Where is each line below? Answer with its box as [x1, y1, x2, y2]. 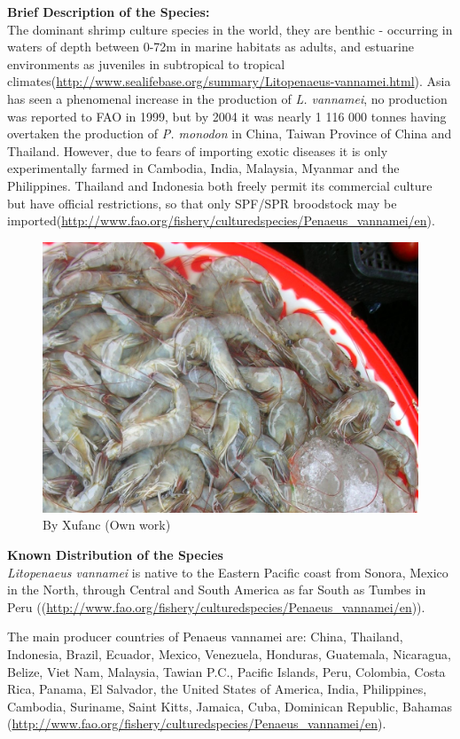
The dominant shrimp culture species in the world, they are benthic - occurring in [7, 20, 453, 38]
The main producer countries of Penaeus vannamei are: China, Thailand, [7, 627, 403, 646]
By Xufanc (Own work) [43, 515, 171, 534]
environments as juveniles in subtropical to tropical [7, 54, 285, 73]
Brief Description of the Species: [7, 3, 210, 20]
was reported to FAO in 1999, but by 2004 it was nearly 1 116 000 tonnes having [7, 106, 447, 125]
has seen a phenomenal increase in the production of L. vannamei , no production [7, 89, 448, 107]
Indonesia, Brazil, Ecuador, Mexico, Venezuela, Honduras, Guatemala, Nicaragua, [7, 645, 451, 664]
